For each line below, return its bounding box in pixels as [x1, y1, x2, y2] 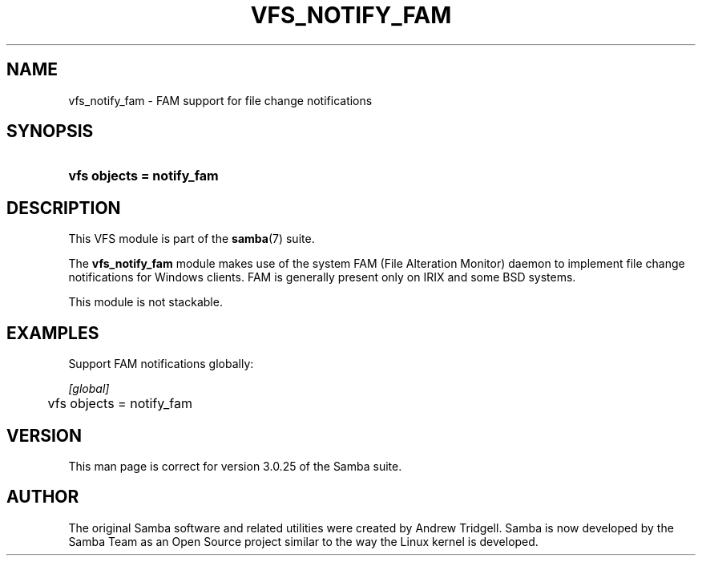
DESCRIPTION [6, 197, 121, 218]
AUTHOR [6, 487, 79, 507]
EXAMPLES [6, 322, 99, 343]
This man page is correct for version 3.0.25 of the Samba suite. [68, 459, 402, 473]
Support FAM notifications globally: [68, 357, 254, 371]
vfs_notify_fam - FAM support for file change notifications [68, 93, 373, 107]
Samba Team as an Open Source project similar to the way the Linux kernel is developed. [68, 534, 539, 548]
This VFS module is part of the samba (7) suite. [68, 232, 315, 246]
